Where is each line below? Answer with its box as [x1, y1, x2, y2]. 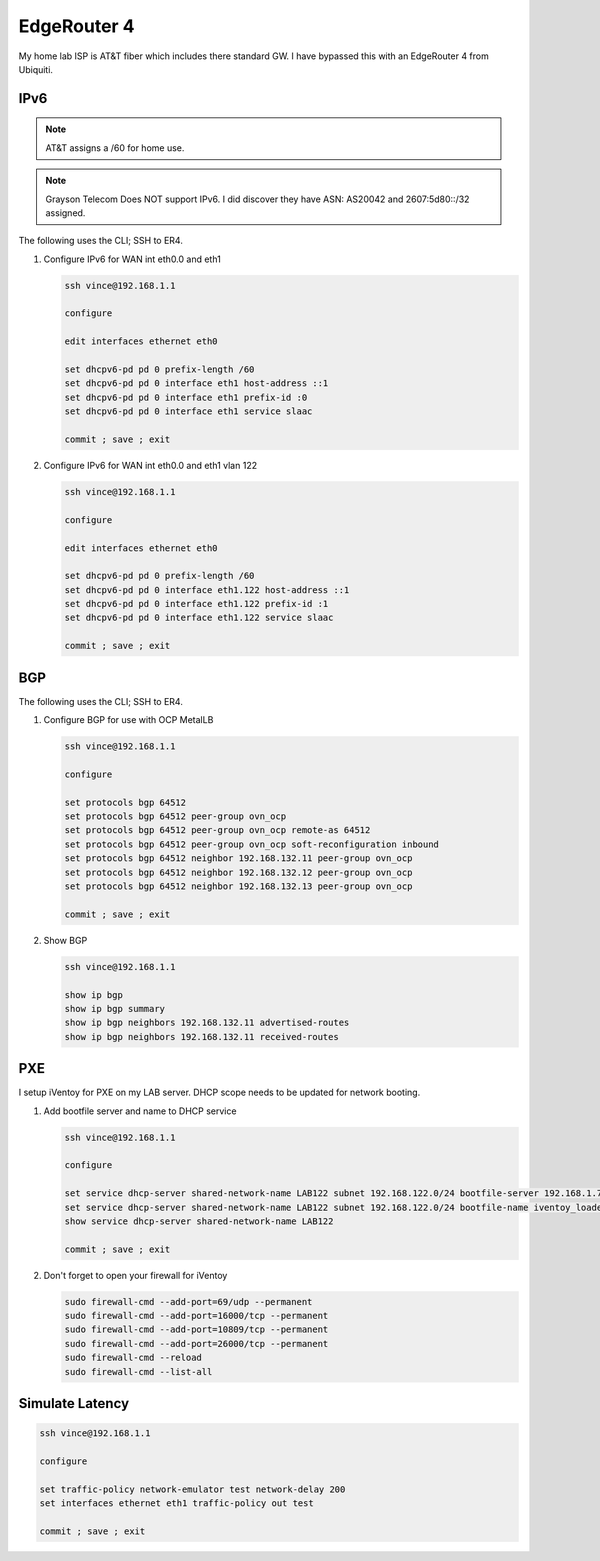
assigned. [45, 206, 86, 219]
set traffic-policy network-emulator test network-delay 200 [39, 1483, 346, 1495]
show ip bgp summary [64, 1003, 165, 1014]
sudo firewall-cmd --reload [64, 1352, 202, 1364]
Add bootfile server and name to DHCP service [43, 1105, 237, 1117]
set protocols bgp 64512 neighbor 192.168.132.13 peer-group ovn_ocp [64, 881, 413, 892]
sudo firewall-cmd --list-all [64, 1366, 213, 1377]
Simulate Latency [18, 1395, 130, 1412]
